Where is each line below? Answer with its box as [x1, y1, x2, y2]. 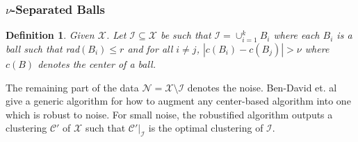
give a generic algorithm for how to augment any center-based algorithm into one [6, 94, 351, 108]
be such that [160, 28, 211, 42]
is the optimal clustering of [148, 121, 263, 135]
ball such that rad [6, 41, 80, 55]
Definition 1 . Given [6, 28, 95, 42]
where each [273, 28, 320, 42]
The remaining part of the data [6, 80, 139, 94]
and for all [127, 41, 173, 55]
